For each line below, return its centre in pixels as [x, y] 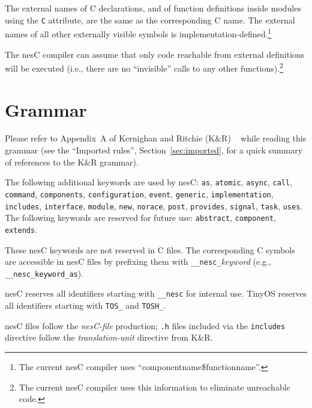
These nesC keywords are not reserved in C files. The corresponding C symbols [150, 249]
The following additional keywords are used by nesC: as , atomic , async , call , [149, 182]
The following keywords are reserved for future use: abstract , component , [140, 218]
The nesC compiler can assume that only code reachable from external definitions [155, 54]
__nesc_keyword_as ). [44, 273]
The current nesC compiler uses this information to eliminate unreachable [154, 387]
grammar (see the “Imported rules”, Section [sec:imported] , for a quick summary [154, 150]
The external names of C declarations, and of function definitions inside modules [153, 8]
